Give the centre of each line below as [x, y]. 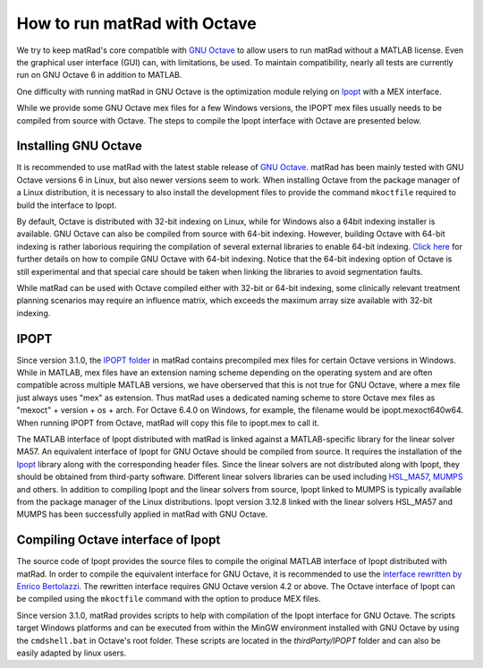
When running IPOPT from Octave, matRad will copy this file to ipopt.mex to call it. [168, 423]
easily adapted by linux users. [72, 653]
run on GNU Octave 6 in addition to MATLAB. [99, 75]
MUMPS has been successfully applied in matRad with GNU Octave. [142, 514]
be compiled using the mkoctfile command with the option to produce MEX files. [169, 599]
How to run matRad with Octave [136, 23]
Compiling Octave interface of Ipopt [119, 540]
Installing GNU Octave [80, 146]
